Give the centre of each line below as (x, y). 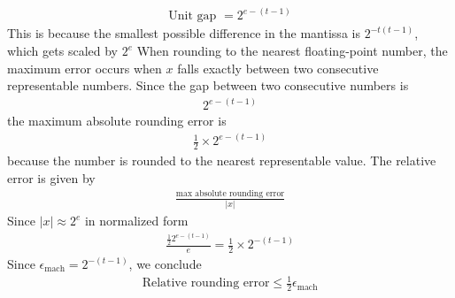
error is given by (51, 177)
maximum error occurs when (85, 68)
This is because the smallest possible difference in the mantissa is (184, 33)
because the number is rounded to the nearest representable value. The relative (222, 160)
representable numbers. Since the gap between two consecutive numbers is (208, 85)
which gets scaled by (62, 51)
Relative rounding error (206, 283)
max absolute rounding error (230, 194)
